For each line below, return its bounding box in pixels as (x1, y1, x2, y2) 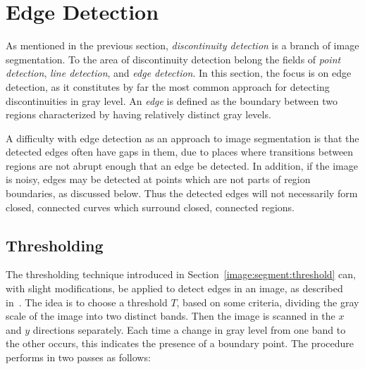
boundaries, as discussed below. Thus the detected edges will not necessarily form (6, 186, 358, 201)
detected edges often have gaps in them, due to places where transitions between (6, 144, 354, 159)
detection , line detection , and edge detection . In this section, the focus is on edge (6, 65, 352, 80)
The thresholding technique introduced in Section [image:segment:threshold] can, (6, 267, 357, 282)
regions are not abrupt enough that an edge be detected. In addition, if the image (6, 158, 358, 173)
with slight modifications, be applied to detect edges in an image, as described (6, 281, 343, 296)
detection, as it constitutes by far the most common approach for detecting (6, 79, 330, 94)
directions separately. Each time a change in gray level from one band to (32, 322, 346, 337)
